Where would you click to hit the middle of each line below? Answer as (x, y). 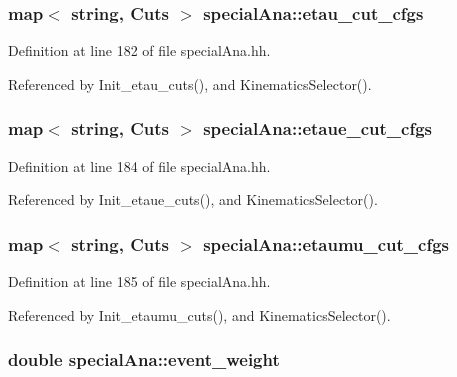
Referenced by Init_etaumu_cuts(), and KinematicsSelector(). (199, 314)
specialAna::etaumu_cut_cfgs (326, 243)
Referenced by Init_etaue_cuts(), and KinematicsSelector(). (193, 199)
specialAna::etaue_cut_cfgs (318, 128)
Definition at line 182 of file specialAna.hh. (139, 50)
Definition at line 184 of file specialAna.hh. (139, 165)
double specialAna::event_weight (144, 359)
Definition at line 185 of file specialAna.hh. (139, 281)
